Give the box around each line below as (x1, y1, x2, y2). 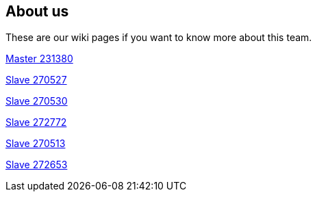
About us (5, 3, 69, 20)
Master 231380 (5, 53, 73, 65)
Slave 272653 (5, 159, 68, 171)
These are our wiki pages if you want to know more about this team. (5, 31, 312, 44)
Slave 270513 (5, 137, 66, 150)
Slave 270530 (5, 95, 68, 107)
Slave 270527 (5, 74, 67, 86)
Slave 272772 (5, 116, 67, 129)
